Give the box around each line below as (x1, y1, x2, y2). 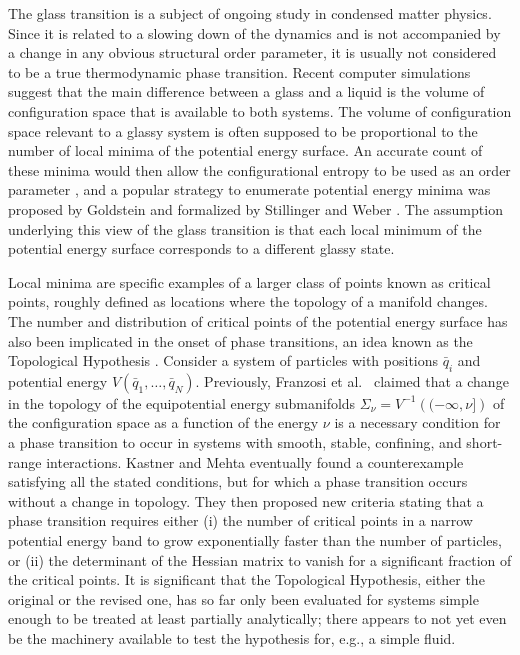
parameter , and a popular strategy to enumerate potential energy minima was (8, 179, 491, 200)
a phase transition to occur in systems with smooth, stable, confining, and (8, 432, 462, 453)
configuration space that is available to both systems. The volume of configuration (8, 100, 512, 121)
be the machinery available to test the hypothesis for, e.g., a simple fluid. (8, 628, 456, 649)
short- (466, 432, 503, 453)
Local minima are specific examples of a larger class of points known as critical (8, 271, 491, 292)
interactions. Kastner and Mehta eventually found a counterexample (46, 451, 464, 472)
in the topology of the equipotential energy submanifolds (8, 392, 356, 413)
